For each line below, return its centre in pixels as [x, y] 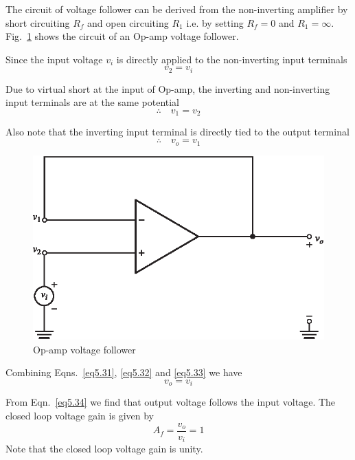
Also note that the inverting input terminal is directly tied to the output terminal [177, 132]
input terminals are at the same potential [93, 102]
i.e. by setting [215, 22]
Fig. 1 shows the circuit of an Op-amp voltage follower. [122, 36]
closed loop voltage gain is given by [80, 416]
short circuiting [38, 22]
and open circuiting [128, 22]
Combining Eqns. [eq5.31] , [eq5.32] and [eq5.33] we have [124, 372]
